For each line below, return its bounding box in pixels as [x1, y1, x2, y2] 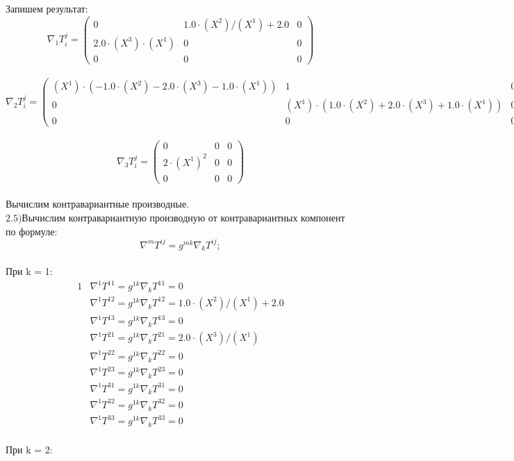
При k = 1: [6, 264, 53, 278]
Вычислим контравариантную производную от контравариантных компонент [22, 210, 345, 224]
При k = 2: [6, 442, 53, 456]
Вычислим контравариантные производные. [6, 196, 190, 211]
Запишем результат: [6, 1, 88, 15]
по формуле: [6, 224, 58, 238]
